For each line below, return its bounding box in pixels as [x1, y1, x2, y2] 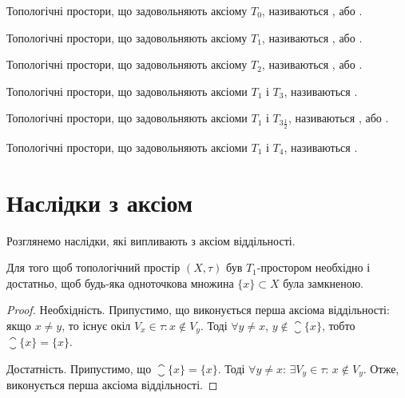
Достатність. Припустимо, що [6, 360, 152, 376]
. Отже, [363, 360, 399, 376]
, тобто [321, 316, 355, 333]
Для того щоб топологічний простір [6, 259, 181, 276]
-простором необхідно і [256, 259, 371, 276]
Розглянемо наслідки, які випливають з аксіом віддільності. [6, 232, 296, 249]
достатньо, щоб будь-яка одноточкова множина [6, 274, 234, 291]
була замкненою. [283, 274, 364, 291]
